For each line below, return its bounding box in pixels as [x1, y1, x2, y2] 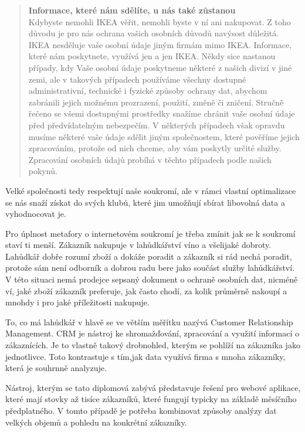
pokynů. [28, 165, 57, 177]
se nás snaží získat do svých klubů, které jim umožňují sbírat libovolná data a [5, 196, 285, 208]
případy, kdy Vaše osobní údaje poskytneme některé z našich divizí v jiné [28, 61, 292, 73]
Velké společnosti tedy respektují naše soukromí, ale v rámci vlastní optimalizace [5, 184, 296, 196]
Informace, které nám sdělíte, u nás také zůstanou [28, 4, 236, 16]
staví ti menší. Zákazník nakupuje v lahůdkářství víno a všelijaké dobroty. [5, 239, 272, 251]
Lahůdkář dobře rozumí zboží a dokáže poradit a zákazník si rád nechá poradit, [5, 250, 292, 262]
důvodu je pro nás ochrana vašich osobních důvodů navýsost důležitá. [28, 27, 279, 39]
